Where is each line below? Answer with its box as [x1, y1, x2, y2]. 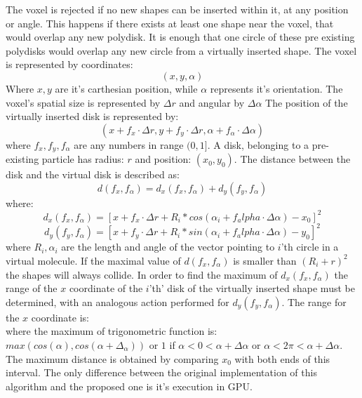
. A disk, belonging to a [207, 137, 309, 152]
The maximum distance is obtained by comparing [6, 351, 219, 366]
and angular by [179, 95, 245, 110]
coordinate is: [31, 310, 89, 324]
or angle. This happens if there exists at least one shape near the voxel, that [6, 15, 334, 30]
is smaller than [233, 253, 297, 267]
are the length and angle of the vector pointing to [61, 239, 275, 254]
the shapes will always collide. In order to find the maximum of [6, 267, 278, 281]
